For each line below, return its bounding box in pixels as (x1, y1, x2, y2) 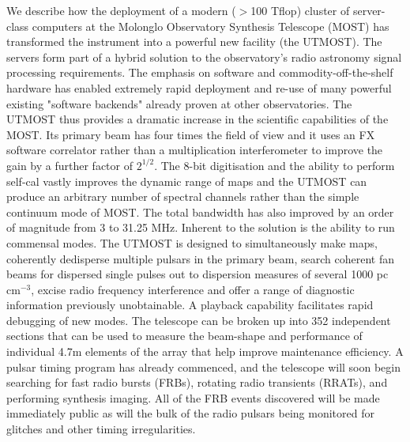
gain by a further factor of (6, 157, 133, 173)
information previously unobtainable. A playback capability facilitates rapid (6, 297, 374, 313)
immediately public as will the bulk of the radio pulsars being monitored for (6, 405, 374, 421)
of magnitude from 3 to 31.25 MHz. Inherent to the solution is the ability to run (6, 219, 395, 236)
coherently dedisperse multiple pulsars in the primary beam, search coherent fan (6, 250, 395, 266)
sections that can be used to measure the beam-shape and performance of (6, 327, 363, 344)
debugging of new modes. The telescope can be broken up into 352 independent (6, 312, 391, 328)
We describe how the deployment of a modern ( (6, 2, 236, 18)
